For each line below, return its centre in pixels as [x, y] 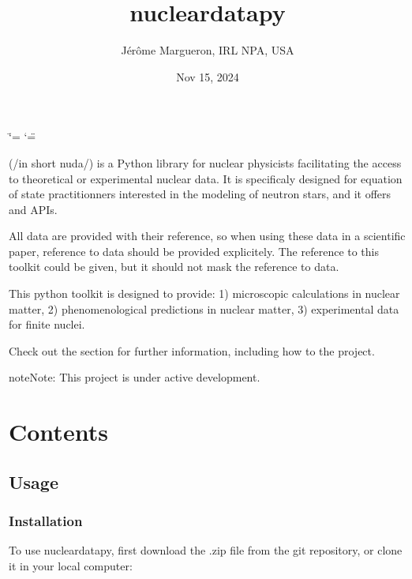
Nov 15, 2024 [208, 76]
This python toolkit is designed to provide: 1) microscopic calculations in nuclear [204, 293]
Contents [58, 432]
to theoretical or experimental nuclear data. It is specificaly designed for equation [206, 178]
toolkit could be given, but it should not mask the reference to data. [174, 267]
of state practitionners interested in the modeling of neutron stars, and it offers [200, 194]
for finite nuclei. [47, 324]
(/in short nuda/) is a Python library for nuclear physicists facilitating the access [205, 162]
